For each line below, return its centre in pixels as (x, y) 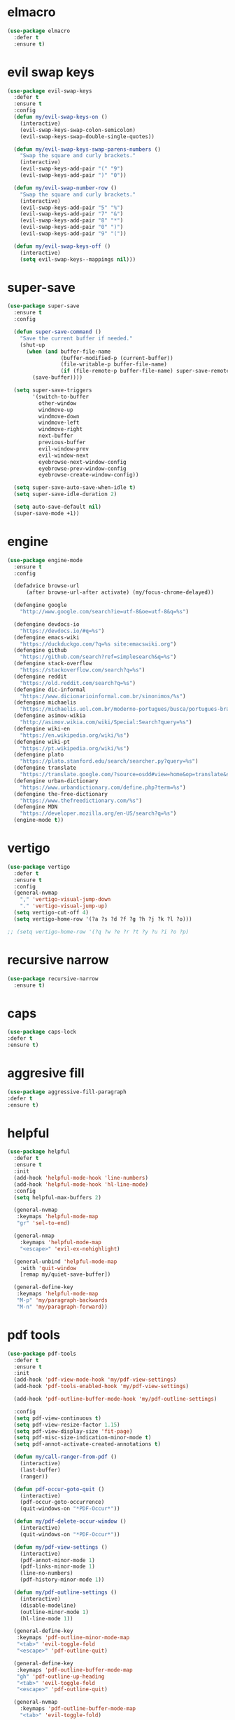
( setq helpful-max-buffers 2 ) (57, 1197)
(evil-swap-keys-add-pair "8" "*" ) (72, 221)
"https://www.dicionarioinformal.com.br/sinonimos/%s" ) (103, 696)
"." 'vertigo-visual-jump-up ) (64, 906)
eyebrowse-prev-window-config (83, 468)
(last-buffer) (40, 1470)
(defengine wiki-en (42, 728)
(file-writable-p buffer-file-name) (114, 365)
